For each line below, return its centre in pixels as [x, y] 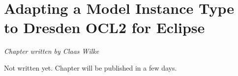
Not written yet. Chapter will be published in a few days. [90, 67]
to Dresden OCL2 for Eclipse [104, 27]
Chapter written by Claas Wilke [52, 51]
